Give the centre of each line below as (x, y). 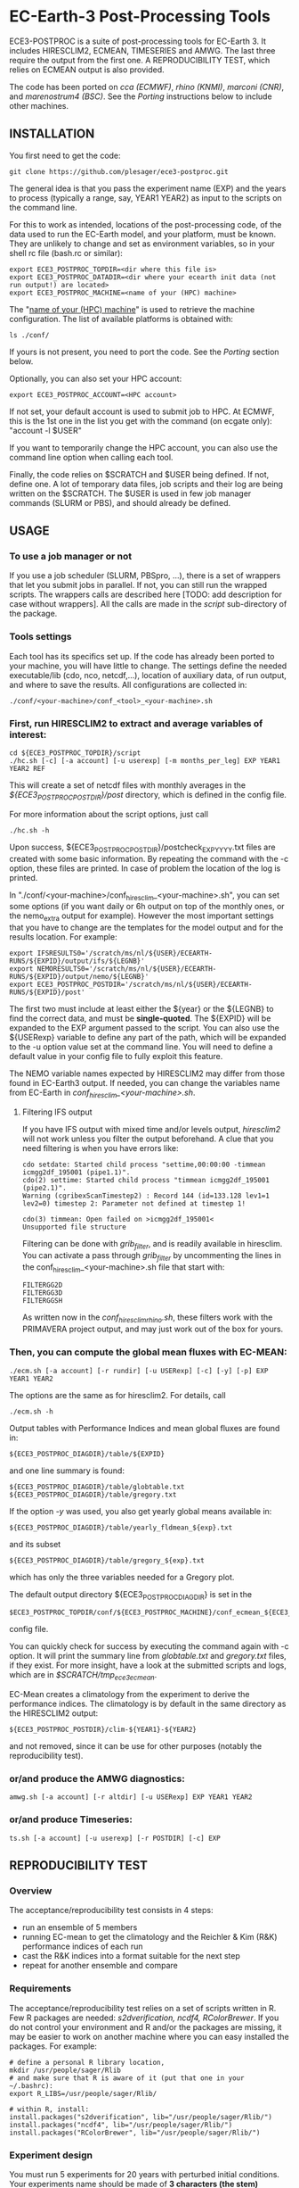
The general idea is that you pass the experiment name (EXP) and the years (148, 188)
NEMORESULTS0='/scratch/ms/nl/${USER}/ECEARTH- (127, 969)
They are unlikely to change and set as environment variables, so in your (142, 244)
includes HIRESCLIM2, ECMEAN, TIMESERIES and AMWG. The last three (142, 50)
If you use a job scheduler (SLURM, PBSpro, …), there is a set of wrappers (145, 576)
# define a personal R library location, (87, 2062)
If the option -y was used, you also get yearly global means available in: (141, 1511)
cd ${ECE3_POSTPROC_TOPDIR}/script (75, 753)
